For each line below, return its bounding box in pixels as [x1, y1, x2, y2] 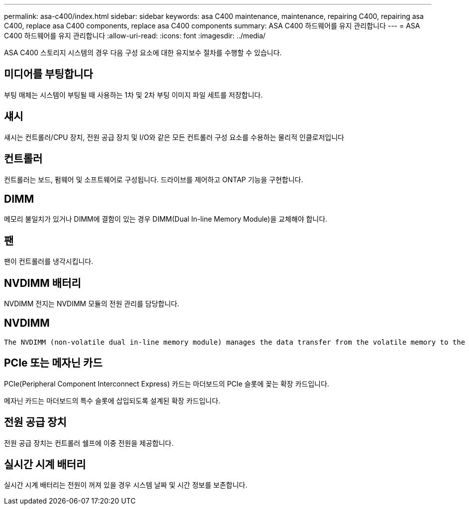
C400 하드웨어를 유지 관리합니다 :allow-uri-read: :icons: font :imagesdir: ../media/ [4, 31, 266, 40]
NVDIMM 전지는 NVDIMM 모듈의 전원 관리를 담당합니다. [4, 299, 180, 308]
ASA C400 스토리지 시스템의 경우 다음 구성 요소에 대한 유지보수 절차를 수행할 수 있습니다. [4, 48, 282, 57]
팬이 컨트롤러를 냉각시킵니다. [4, 257, 94, 266]
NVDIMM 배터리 [4, 276, 81, 289]
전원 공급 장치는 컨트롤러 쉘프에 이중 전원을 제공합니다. [4, 438, 174, 447]
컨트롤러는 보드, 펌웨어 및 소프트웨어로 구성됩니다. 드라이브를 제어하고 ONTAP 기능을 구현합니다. [4, 175, 303, 184]
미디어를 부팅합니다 [4, 68, 93, 81]
